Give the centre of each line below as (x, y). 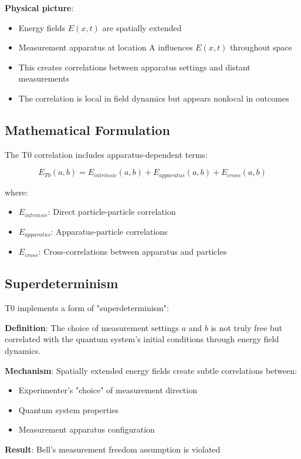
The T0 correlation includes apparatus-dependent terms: (106, 154)
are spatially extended (142, 27)
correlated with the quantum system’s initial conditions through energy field (142, 339)
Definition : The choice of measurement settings (92, 327)
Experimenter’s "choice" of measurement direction (108, 390)
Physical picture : (39, 8)
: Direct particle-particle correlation (112, 212)
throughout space (261, 47)
